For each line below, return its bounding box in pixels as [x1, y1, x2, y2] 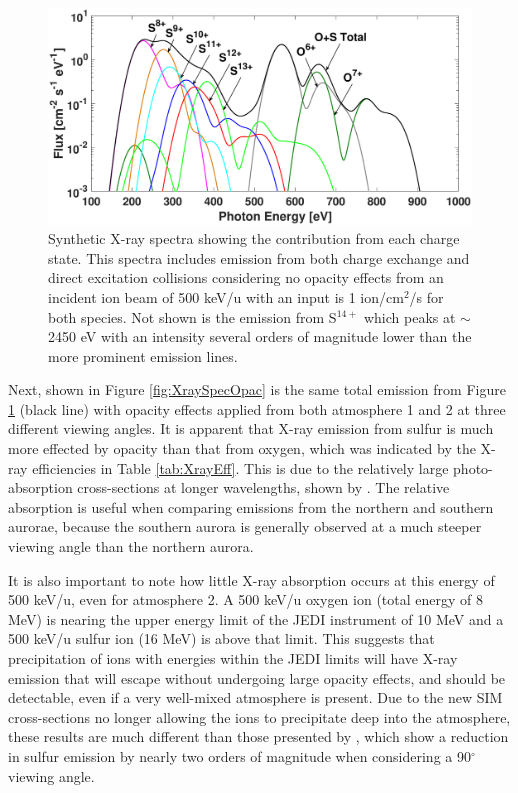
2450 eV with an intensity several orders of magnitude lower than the [48, 326, 472, 347]
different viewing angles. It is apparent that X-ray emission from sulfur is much [8, 418, 494, 439]
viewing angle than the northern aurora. [8, 536, 254, 557]
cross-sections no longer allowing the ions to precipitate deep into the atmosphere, [8, 706, 511, 727]
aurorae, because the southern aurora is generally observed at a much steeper [8, 516, 482, 537]
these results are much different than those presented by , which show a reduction [8, 726, 509, 747]
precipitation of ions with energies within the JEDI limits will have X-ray [8, 648, 458, 669]
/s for [409, 286, 444, 307]
